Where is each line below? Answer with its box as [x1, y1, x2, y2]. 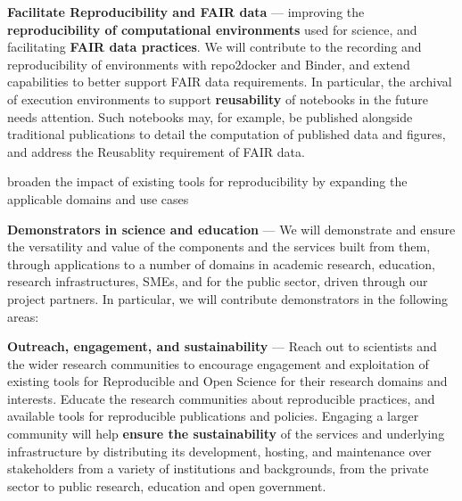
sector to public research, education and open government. [7, 476, 326, 495]
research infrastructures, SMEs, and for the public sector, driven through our [7, 272, 428, 291]
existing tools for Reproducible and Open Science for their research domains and [7, 372, 448, 390]
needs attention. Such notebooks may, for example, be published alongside [7, 107, 413, 126]
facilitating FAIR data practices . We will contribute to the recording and [7, 37, 422, 56]
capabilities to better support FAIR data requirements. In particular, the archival [7, 72, 452, 91]
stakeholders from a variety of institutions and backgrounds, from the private [7, 459, 429, 478]
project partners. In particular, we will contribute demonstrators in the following [7, 289, 449, 308]
